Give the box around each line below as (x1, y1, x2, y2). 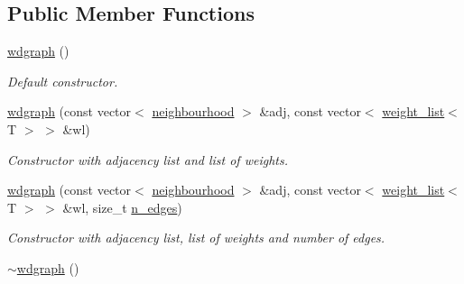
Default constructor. (7, 71, 118, 90)
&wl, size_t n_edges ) (62, 197, 182, 216)
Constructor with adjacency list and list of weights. (7, 150, 288, 169)
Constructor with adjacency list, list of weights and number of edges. (7, 228, 385, 247)
